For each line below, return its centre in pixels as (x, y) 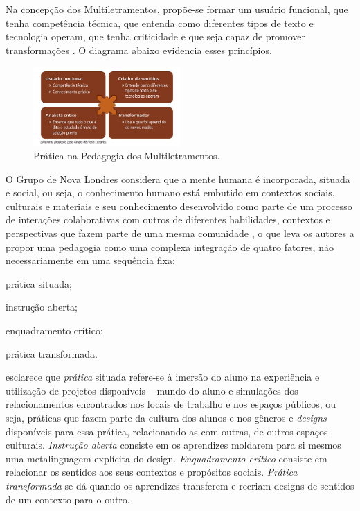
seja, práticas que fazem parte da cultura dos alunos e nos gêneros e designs (166, 417)
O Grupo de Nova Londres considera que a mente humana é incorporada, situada (178, 179)
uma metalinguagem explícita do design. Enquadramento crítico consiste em (166, 458)
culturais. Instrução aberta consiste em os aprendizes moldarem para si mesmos (173, 445)
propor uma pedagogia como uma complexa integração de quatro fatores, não (170, 246)
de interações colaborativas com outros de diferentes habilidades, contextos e (168, 219)
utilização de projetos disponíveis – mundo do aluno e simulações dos (152, 390)
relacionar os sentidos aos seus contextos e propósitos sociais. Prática (152, 472)
